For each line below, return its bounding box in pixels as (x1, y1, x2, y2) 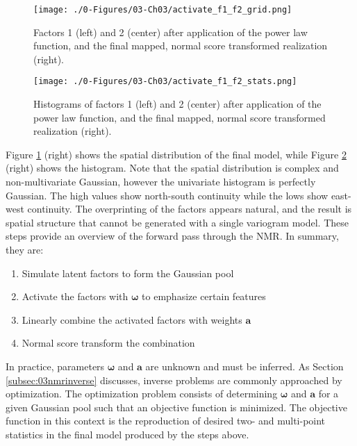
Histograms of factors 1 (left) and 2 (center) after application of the (33, 97, 322, 111)
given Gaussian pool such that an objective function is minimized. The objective (6, 399, 347, 414)
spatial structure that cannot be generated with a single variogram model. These (6, 215, 349, 229)
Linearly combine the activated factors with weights (22, 312, 242, 327)
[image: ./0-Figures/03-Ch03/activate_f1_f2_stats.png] (33, 76, 297, 87)
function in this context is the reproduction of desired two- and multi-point (6, 413, 326, 428)
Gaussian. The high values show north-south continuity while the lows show (6, 188, 329, 202)
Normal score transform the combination (22, 336, 195, 350)
